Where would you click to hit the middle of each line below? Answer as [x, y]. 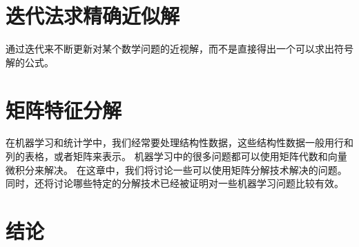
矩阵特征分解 [64, 109]
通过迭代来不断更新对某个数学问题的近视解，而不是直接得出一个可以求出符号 [179, 49]
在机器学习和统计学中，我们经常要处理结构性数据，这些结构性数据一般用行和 [179, 142]
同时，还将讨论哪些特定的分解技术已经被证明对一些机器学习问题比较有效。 [175, 183]
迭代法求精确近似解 [93, 16]
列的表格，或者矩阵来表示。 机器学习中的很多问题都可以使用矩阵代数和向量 [176, 156]
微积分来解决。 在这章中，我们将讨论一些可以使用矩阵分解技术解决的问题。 [176, 169]
